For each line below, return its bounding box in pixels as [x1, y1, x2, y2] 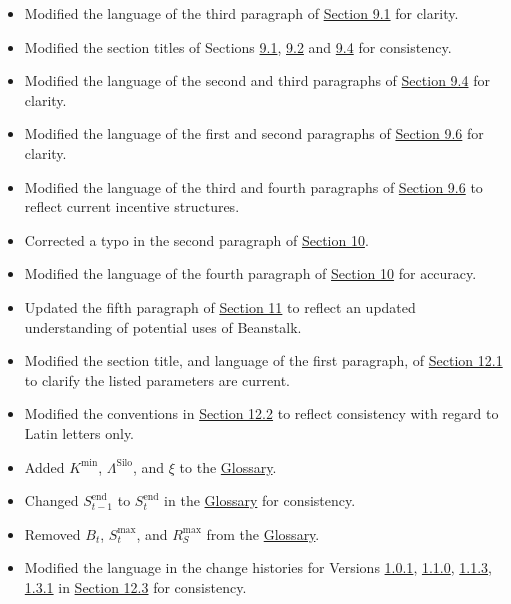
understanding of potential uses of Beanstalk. [24, 316, 302, 337]
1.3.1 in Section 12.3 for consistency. [24, 576, 247, 597]
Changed [24, 490, 79, 511]
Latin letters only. [24, 422, 135, 443]
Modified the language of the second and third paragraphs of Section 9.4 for [24, 70, 490, 91]
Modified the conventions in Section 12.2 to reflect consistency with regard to [24, 403, 499, 424]
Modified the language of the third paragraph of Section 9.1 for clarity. [24, 3, 459, 23]
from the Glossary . [206, 523, 320, 544]
